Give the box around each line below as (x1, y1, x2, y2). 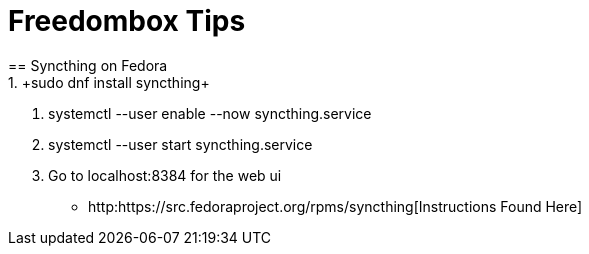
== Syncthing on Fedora (8, 56, 168, 74)
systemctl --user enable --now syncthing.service (48, 104, 372, 122)
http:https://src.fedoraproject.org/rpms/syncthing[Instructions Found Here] (88, 197, 583, 215)
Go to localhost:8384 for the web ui (48, 166, 282, 184)
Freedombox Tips (8, 4, 246, 38)
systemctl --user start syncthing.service (48, 135, 313, 153)
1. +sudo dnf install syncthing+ (8, 73, 210, 91)
